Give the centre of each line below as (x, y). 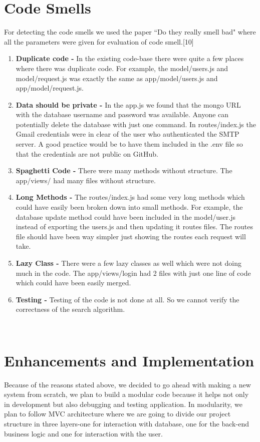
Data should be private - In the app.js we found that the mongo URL (128, 104)
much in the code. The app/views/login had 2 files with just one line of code (133, 273)
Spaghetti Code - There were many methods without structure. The (124, 170)
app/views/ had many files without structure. (86, 180)
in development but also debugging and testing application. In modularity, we (123, 404)
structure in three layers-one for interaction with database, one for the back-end (126, 424)
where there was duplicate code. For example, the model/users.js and (122, 68)
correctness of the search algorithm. (70, 309)
